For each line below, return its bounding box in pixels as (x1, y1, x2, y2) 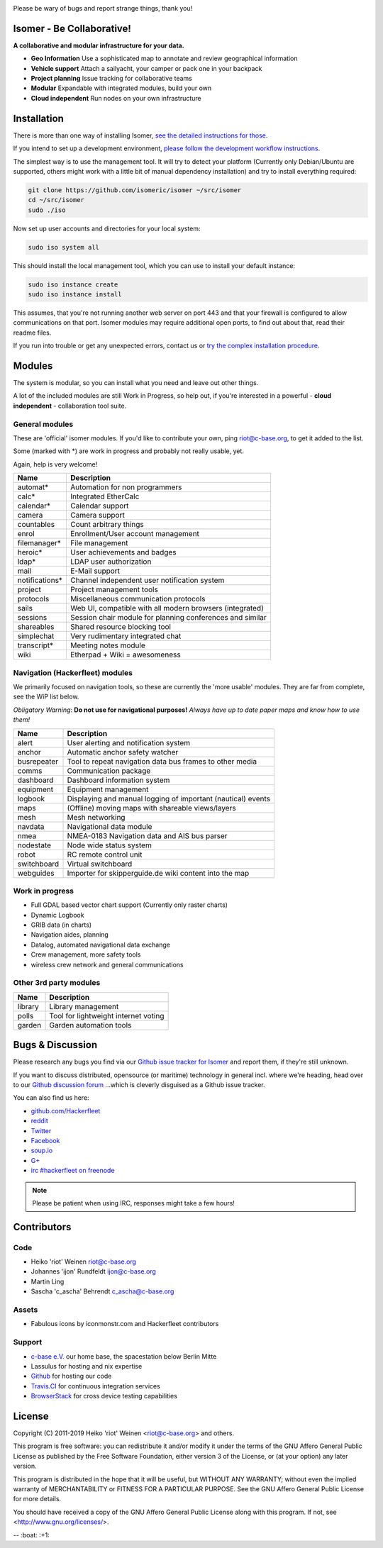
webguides (17, 868, 55, 878)
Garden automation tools (49, 1020, 132, 1030)
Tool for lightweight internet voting (49, 1010, 165, 1020)
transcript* (17, 640, 54, 650)
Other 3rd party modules (13, 978, 101, 988)
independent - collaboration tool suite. (13, 401, 127, 410)
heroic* (17, 547, 43, 557)
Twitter (30, 1126, 52, 1135)
